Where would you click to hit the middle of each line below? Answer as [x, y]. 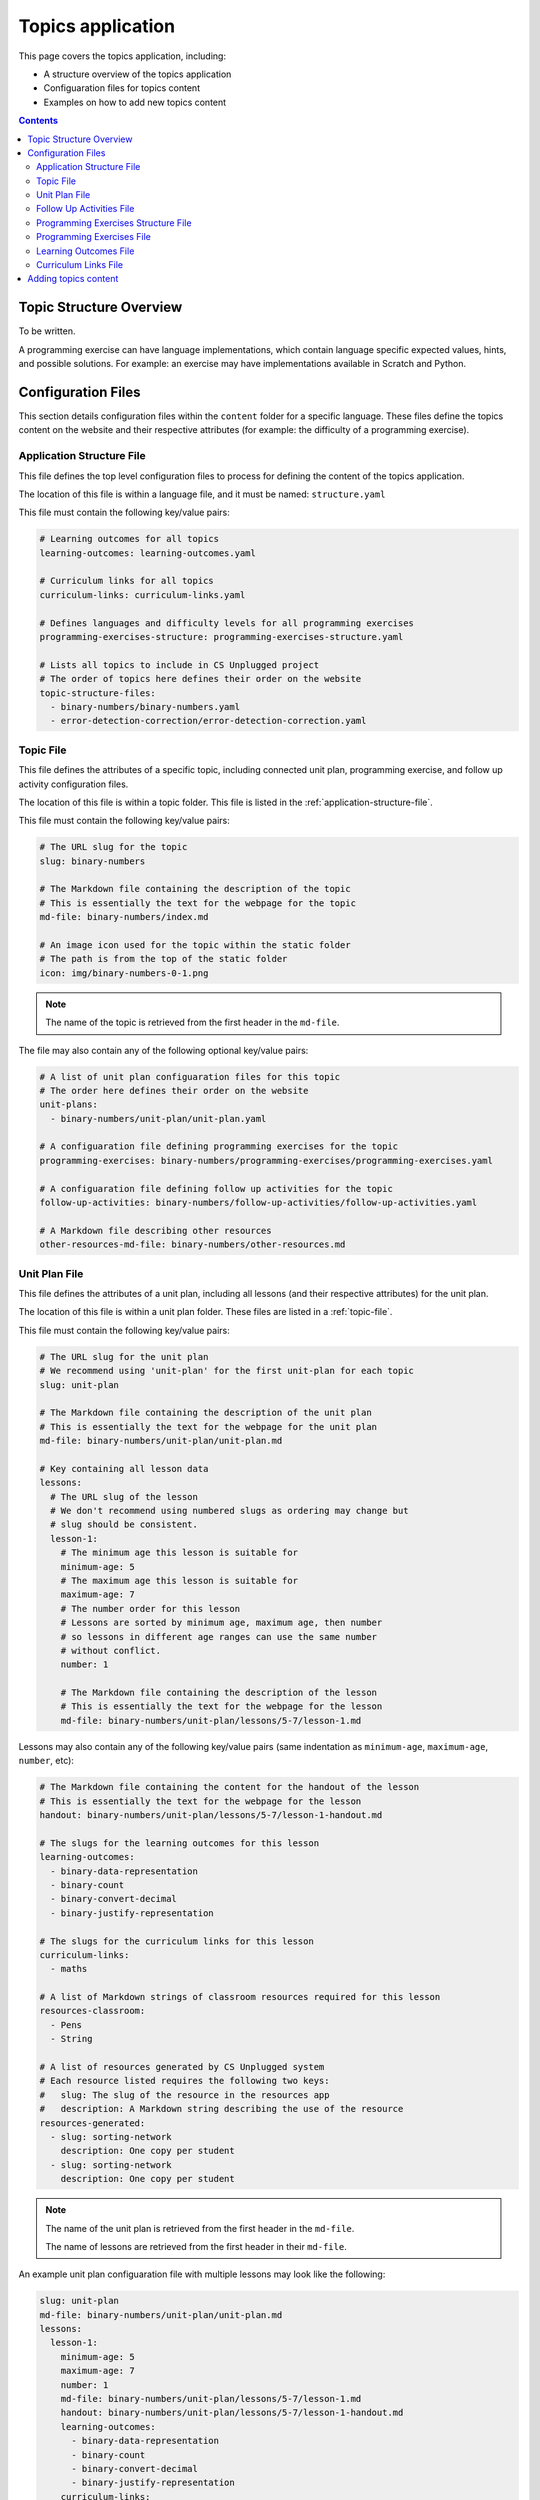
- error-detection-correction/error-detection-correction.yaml [208, 721]
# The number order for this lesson [150, 1608]
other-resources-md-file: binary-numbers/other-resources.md [192, 1244]
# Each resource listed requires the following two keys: [184, 2081]
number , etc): [46, 1761]
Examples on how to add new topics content [135, 102]
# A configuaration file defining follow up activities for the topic [216, 1188]
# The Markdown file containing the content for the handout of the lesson [229, 1787]
